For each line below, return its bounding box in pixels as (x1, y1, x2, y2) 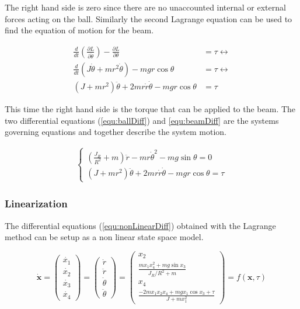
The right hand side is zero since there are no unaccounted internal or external (5, 1, 286, 13)
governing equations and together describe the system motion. (5, 126, 226, 138)
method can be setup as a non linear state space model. (5, 231, 204, 243)
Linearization (5, 196, 68, 211)
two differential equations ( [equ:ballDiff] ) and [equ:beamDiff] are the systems (5, 114, 279, 126)
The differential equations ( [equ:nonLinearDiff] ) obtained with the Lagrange (5, 219, 276, 231)
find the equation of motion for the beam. (5, 24, 154, 36)
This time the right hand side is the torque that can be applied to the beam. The (5, 103, 296, 115)
